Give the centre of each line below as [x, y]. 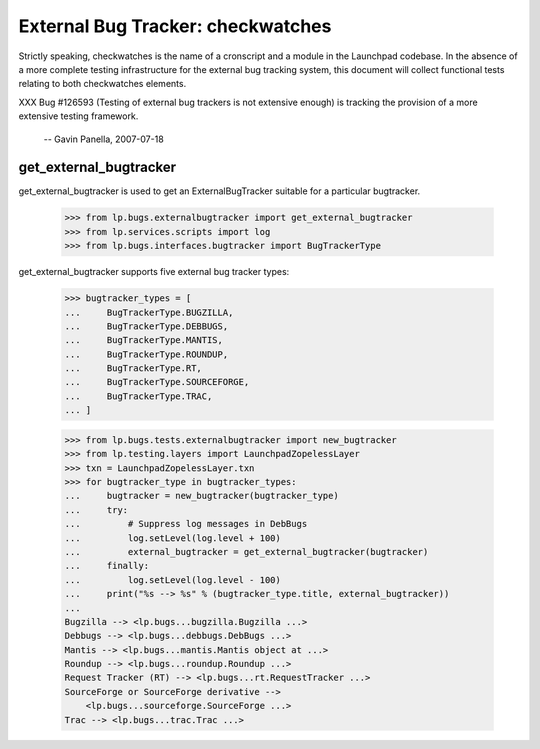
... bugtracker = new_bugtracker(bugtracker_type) [201, 496]
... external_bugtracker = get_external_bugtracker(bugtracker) [246, 551]
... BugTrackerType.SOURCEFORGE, [157, 382]
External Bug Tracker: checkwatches [175, 26]
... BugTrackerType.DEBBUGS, [146, 326]
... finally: [107, 566]
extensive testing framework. [78, 116]
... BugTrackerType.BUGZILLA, [149, 312]
